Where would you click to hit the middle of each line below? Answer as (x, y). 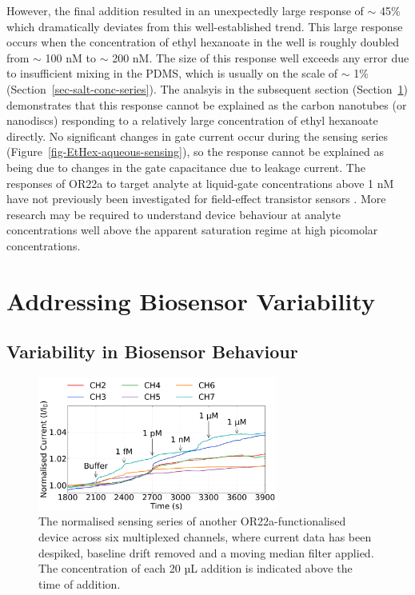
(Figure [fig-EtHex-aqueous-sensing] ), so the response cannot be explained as (195, 152)
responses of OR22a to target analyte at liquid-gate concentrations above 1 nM (200, 183)
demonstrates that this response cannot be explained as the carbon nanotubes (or (207, 104)
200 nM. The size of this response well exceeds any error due (261, 57)
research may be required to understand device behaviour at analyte (174, 214)
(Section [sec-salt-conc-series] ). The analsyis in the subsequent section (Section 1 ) (207, 88)
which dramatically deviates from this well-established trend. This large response (205, 26)
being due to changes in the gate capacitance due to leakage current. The (186, 167)
